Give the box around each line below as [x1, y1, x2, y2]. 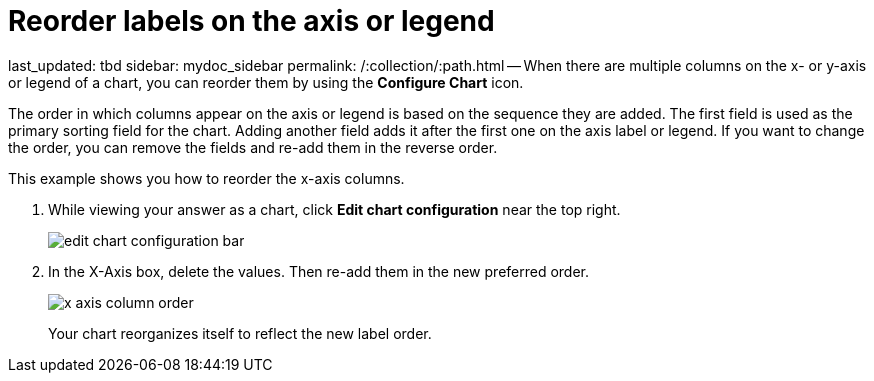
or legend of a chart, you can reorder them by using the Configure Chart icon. [8, 73, 524, 91]
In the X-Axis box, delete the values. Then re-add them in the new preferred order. [48, 262, 590, 280]
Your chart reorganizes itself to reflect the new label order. [48, 324, 432, 342]
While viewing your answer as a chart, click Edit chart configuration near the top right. [48, 200, 621, 218]
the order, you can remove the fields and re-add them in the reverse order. [8, 138, 498, 156]
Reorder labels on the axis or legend [8, 4, 495, 38]
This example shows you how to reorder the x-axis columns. [8, 169, 405, 187]
